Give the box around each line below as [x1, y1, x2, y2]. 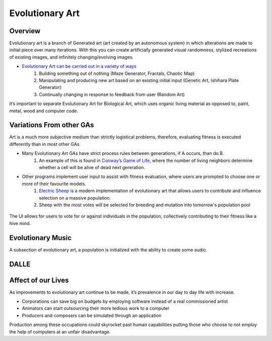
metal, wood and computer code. [9, 108, 78, 114]
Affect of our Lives [9, 276, 69, 284]
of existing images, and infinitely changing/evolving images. [9, 54, 133, 60]
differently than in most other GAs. [9, 141, 81, 147]
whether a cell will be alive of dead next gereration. [39, 164, 146, 170]
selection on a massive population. [39, 195, 111, 201]
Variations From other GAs [9, 121, 94, 129]
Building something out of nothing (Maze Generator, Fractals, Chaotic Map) [39, 70, 195, 76]
